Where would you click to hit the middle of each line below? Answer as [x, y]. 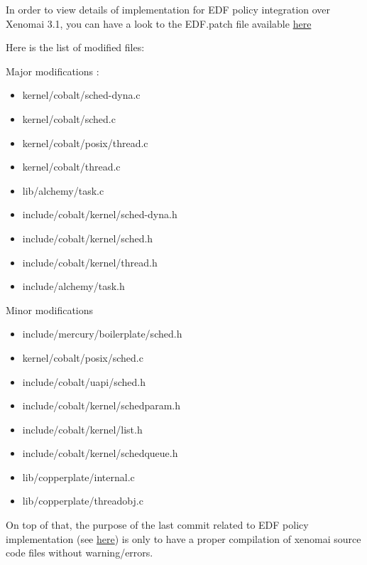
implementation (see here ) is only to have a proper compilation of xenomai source [183, 538]
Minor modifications [50, 310]
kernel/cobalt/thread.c [71, 167]
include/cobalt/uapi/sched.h [84, 381]
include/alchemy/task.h [73, 286]
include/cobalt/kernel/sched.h [88, 238]
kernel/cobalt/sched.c [69, 118]
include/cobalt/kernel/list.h [82, 429]
